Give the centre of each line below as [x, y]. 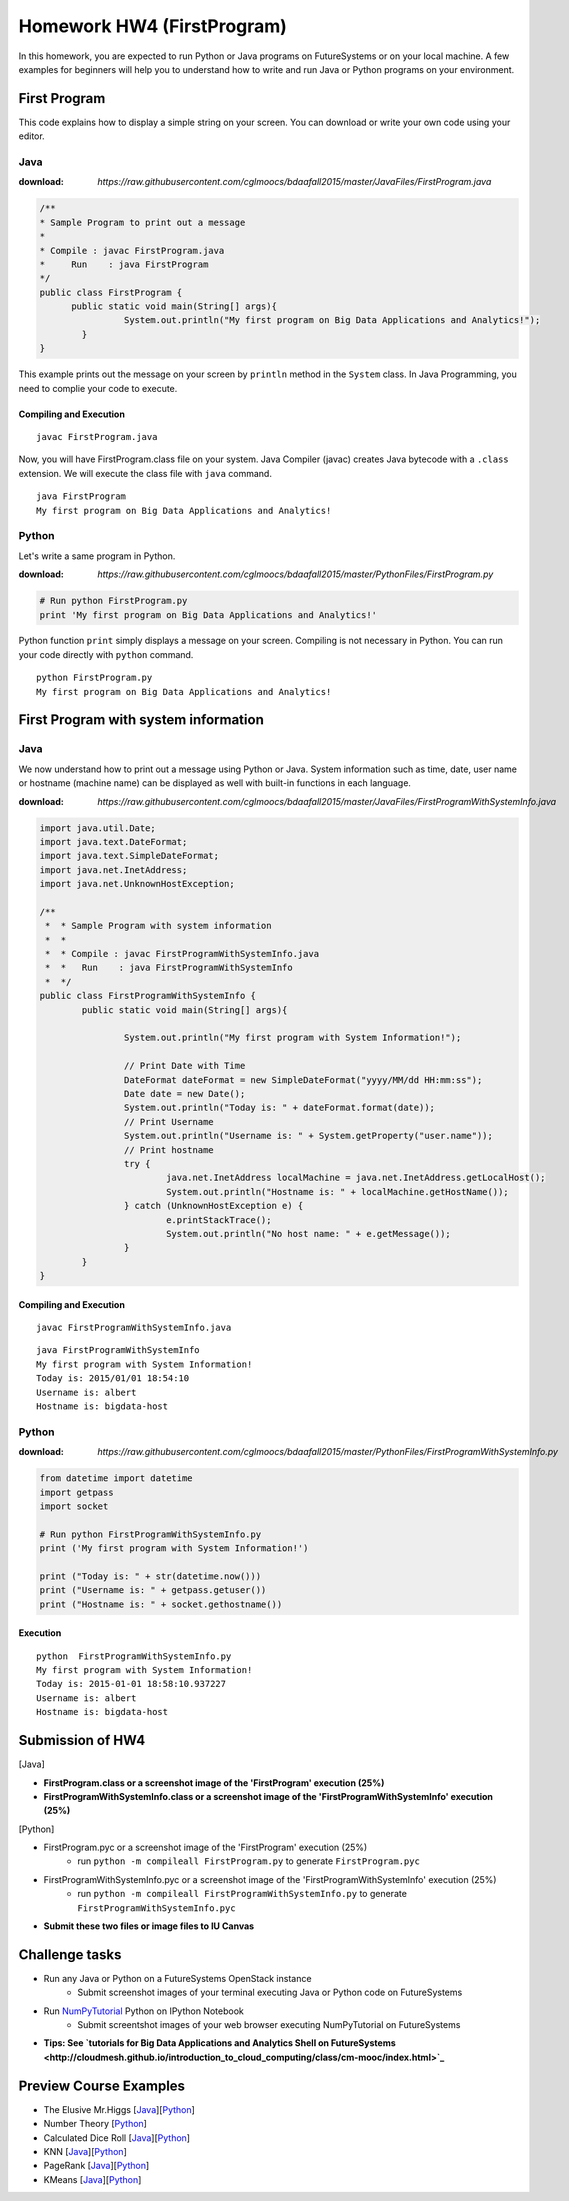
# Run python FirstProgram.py [113, 601]
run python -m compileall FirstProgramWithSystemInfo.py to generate [242, 1894]
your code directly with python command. [106, 654]
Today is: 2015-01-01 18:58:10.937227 [131, 1684]
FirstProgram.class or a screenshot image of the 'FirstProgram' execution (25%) [214, 1782]
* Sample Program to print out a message [142, 222]
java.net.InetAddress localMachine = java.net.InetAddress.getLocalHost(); [355, 1178]
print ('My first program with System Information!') [174, 1548]
